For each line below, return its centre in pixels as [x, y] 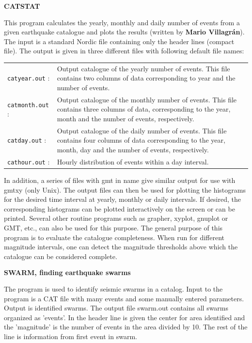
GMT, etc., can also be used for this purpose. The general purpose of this [113, 227]
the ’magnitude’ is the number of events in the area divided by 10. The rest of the [126, 327]
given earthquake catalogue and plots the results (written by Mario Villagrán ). [124, 32]
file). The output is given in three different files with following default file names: [124, 51]
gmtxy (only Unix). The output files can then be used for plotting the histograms [125, 189]
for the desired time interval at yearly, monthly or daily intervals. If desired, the [122, 199]
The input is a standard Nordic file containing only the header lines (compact [119, 41]
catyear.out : [29, 78]
